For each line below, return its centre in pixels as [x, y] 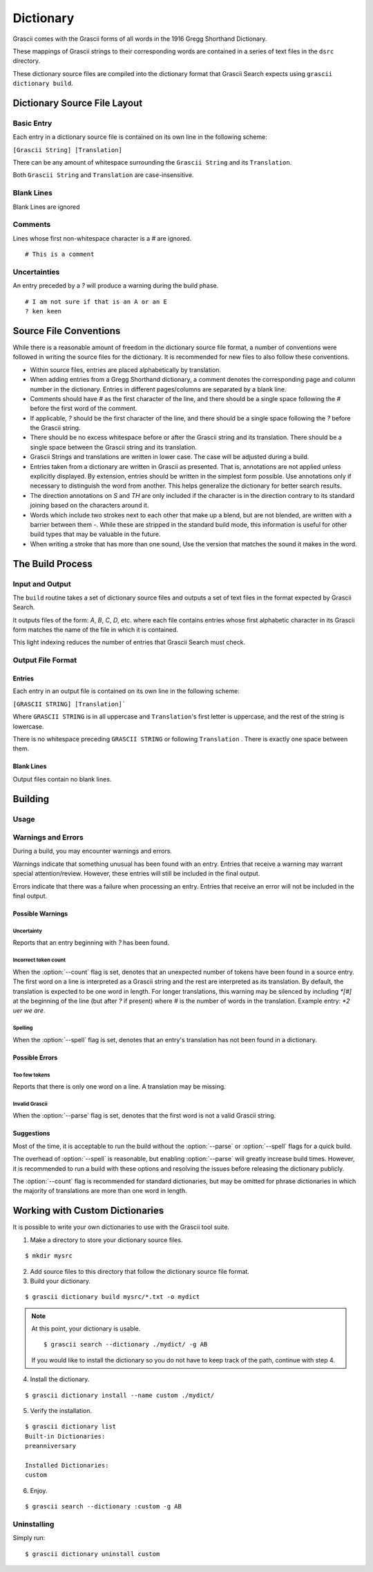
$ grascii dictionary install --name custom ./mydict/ [120, 1395]
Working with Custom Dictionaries [88, 1211]
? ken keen [44, 312]
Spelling [23, 1028]
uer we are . [29, 1010]
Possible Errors [35, 1057]
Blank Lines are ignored [46, 207]
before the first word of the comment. [84, 409]
